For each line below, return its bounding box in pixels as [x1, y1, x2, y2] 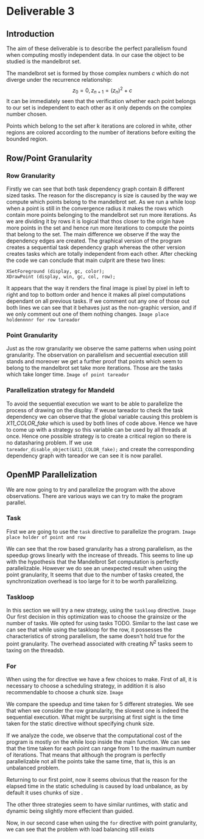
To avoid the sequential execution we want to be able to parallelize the [6, 400, 183, 407]
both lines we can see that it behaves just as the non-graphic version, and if [6, 304, 197, 311]
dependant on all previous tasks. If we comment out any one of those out [6, 297, 190, 305]
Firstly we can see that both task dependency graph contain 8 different [6, 185, 185, 193]
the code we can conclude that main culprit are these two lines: [6, 256, 166, 264]
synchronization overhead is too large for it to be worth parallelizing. [6, 577, 178, 584]
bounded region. [6, 136, 48, 143]
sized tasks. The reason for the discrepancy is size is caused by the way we [6, 192, 197, 199]
